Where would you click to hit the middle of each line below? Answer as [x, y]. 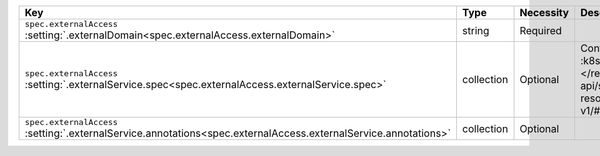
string [475, 30]
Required [540, 30]
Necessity [544, 12]
